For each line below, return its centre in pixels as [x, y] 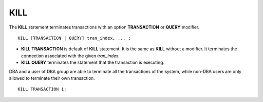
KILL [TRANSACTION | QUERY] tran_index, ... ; [74, 38]
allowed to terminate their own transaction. [52, 78]
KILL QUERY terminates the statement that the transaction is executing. [93, 62]
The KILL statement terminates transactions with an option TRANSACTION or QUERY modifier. [104, 27]
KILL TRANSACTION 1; [42, 89]
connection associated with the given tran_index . [70, 56]
